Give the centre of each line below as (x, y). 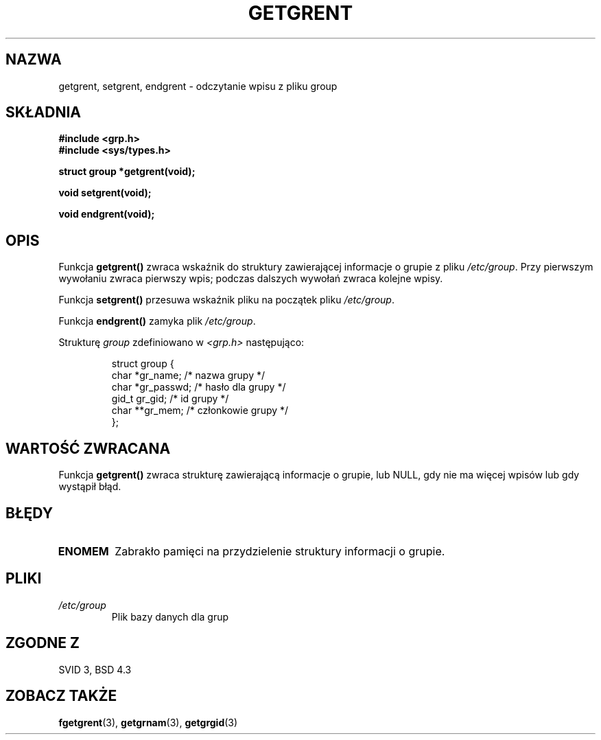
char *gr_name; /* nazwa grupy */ (188, 375)
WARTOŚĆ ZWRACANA (88, 448)
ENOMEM (83, 551)
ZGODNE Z (43, 643)
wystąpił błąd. (90, 487)
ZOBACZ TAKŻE (61, 696)
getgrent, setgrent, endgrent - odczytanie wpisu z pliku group (198, 86)
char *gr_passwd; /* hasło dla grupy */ (199, 387)
